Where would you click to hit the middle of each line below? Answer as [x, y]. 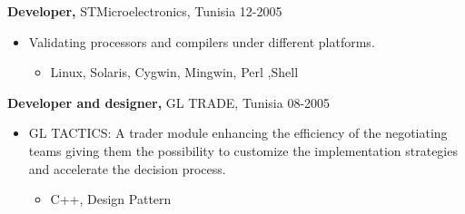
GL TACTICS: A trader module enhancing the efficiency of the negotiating [238, 133]
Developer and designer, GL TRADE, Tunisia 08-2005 [169, 102]
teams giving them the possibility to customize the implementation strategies [243, 150]
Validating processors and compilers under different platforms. [202, 41]
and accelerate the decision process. [127, 168]
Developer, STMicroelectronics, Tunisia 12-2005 [145, 11]
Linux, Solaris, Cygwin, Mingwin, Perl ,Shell [174, 72]
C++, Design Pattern [111, 199]
